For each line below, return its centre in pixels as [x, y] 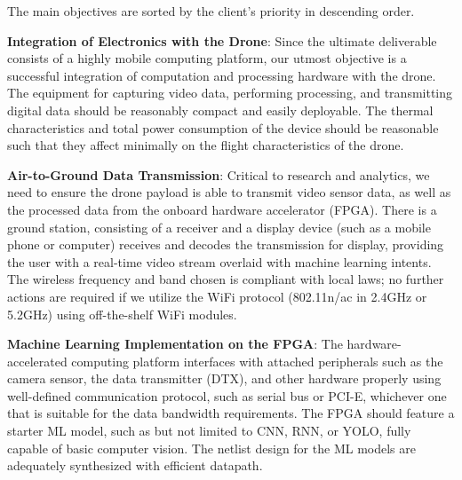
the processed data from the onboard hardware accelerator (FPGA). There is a [222, 209]
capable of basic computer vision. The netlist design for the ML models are [211, 448]
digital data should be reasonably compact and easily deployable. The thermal [220, 110]
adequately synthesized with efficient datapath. [135, 465]
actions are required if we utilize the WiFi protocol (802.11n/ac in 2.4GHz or [217, 296]
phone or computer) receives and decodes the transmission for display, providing [226, 244]
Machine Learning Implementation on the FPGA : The [175, 344]
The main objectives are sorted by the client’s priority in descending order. [211, 11]
